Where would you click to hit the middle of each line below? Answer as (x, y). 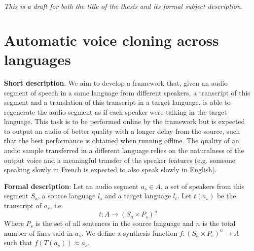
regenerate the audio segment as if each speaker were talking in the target (116, 111)
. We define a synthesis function (129, 233)
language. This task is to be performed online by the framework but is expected (125, 121)
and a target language (138, 196)
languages (37, 59)
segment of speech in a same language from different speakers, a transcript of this (127, 92)
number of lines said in (38, 233)
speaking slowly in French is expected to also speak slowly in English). (110, 170)
